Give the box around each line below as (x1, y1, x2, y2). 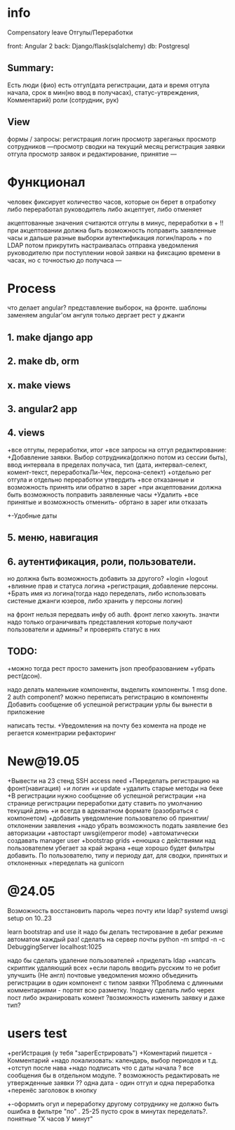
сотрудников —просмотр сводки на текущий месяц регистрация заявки (7, 142, 226, 150)
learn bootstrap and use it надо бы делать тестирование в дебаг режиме (7, 927, 223, 935)
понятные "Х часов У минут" (7, 1115, 93, 1123)
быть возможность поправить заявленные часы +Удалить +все (7, 490, 199, 499)
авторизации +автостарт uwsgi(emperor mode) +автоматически (7, 829, 199, 837)
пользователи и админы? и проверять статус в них (7, 625, 161, 633)
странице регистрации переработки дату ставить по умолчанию (7, 799, 203, 807)
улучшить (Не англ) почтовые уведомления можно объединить (7, 971, 199, 979)
